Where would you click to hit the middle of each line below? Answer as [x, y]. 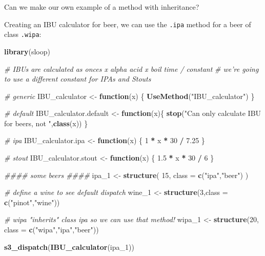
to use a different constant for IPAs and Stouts [78, 79]
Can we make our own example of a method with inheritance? [102, 7]
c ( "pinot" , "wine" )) [32, 202]
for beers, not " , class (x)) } [46, 123]
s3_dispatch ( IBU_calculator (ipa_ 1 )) [69, 247]
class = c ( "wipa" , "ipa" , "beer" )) [52, 230]
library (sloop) [27, 51]
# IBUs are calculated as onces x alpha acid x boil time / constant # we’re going [131, 68]
